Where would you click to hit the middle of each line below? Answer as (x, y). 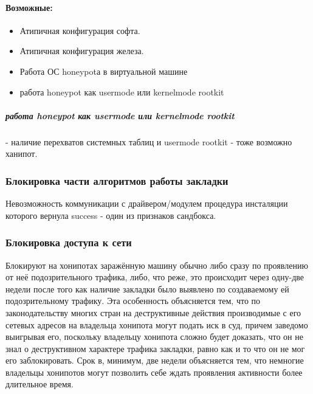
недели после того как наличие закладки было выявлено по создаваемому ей (147, 289)
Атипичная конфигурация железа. (82, 51)
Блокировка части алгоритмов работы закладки (117, 180)
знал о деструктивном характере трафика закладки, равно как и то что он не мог (155, 348)
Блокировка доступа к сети (69, 242)
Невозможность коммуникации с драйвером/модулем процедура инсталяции (147, 203)
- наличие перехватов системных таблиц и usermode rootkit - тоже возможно (149, 141)
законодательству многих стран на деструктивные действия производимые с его (153, 312)
